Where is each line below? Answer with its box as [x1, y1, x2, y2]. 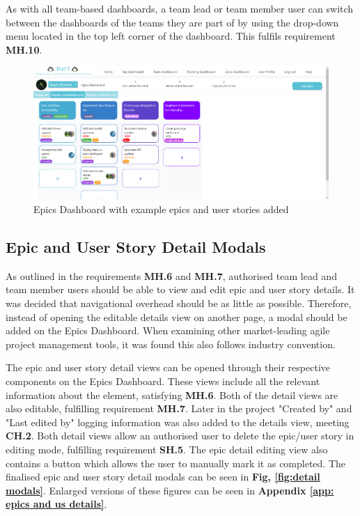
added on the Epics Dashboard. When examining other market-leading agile [6, 323, 330, 338]
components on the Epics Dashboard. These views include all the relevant [6, 373, 320, 388]
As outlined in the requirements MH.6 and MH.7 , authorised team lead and [6, 268, 337, 283]
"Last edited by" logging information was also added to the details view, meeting [6, 414, 350, 429]
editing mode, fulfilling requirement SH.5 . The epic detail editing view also [6, 441, 328, 456]
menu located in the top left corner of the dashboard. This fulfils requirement [6, 29, 336, 43]
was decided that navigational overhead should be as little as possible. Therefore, [6, 296, 352, 311]
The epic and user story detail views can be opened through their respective [6, 360, 330, 375]
